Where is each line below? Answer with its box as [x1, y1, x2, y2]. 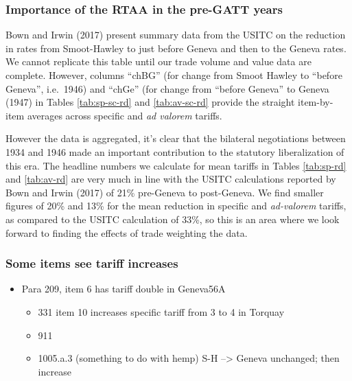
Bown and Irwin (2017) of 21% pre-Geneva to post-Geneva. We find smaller [5, 185, 324, 199]
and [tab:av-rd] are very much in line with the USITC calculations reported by [5, 172, 336, 186]
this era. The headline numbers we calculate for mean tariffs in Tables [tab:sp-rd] [5, 158, 347, 172]
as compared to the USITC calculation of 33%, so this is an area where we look [5, 211, 340, 226]
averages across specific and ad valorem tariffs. [27, 108, 222, 122]
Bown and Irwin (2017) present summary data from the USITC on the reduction [5, 27, 346, 42]
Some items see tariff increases [5, 255, 178, 272]
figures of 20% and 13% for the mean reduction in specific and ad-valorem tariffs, [5, 198, 347, 213]
